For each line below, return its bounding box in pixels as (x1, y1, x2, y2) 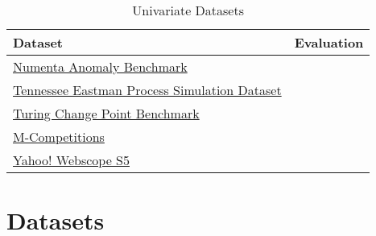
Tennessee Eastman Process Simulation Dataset (13, 81, 282, 99)
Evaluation (294, 33, 364, 52)
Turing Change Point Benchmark (13, 104, 200, 122)
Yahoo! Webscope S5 (13, 151, 130, 169)
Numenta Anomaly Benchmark (13, 57, 188, 76)
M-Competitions (13, 127, 105, 146)
